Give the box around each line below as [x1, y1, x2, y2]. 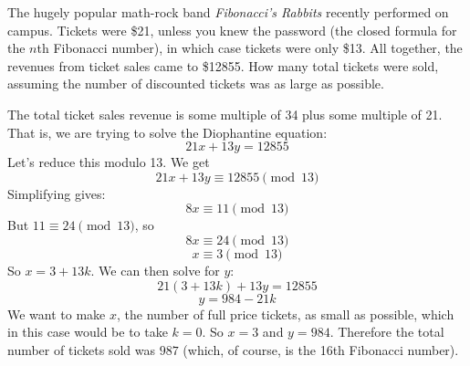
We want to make [7, 304, 106, 323]
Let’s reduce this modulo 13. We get [7, 152, 210, 172]
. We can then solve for [90, 260, 220, 279]
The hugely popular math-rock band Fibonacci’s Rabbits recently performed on [7, 3, 449, 21]
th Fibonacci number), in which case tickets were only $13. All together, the [37, 38, 463, 58]
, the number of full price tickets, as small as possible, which [117, 304, 454, 323]
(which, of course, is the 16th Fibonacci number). [183, 340, 459, 359]
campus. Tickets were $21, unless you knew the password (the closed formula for [7, 20, 457, 39]
